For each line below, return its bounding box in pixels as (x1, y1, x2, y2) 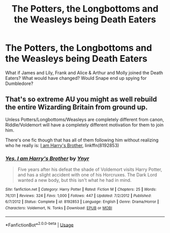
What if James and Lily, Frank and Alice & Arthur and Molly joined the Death (5, 69, 163, 76)
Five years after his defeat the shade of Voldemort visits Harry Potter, (17, 166, 162, 172)
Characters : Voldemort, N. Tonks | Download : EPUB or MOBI (5, 206, 112, 211)
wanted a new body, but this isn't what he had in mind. (17, 177, 132, 183)
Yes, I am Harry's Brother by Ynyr (5, 155, 90, 162)
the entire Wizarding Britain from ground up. (5, 103, 148, 112)
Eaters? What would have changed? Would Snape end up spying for (5, 75, 147, 81)
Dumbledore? (5, 80, 34, 86)
